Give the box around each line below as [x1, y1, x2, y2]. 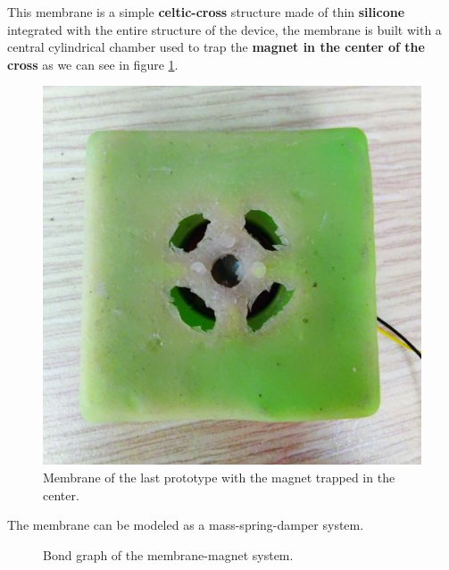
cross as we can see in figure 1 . [7, 54, 179, 73]
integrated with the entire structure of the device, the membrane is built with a [7, 20, 442, 38]
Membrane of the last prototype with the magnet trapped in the [43, 467, 395, 486]
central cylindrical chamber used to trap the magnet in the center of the [7, 38, 425, 56]
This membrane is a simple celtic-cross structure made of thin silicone [7, 3, 405, 21]
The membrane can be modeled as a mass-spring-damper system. [7, 516, 364, 534]
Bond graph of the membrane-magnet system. [43, 545, 294, 564]
